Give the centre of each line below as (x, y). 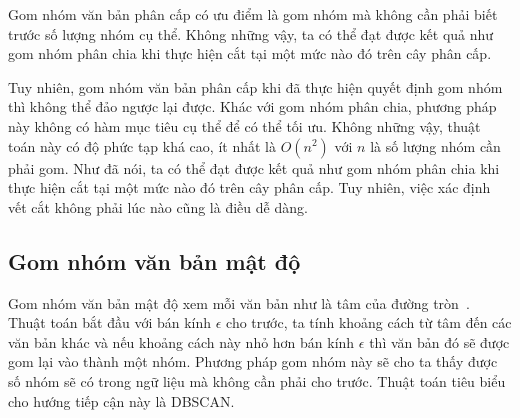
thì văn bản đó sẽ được (439, 341)
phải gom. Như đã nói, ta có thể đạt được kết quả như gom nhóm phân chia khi (254, 167)
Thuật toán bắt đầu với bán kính (110, 322)
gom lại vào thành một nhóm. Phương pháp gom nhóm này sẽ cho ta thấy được (253, 361)
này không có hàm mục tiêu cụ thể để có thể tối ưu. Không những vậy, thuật (244, 125)
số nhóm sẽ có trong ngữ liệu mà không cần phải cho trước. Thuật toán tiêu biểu (257, 380)
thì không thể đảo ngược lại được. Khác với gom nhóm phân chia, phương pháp (252, 106)
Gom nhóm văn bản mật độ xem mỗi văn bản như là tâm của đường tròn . (239, 302)
